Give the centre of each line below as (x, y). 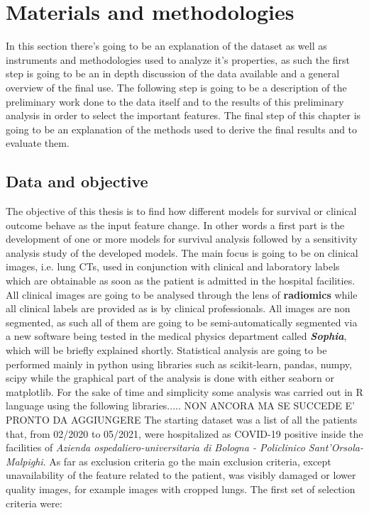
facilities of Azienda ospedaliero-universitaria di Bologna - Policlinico (155, 447)
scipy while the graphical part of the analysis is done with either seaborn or (170, 378)
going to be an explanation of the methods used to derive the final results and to (182, 129)
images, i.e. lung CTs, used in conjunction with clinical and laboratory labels (173, 266)
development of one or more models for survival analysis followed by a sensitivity (182, 239)
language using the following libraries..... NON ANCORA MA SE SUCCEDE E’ (180, 406)
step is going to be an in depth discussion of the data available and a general (173, 73)
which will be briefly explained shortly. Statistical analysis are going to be (166, 350)
